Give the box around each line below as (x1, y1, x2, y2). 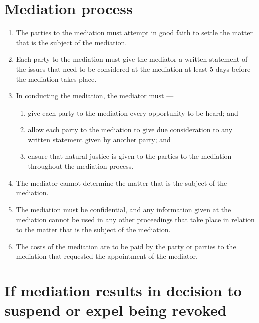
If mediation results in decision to (4, 280, 242, 300)
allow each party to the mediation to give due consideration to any (28, 124, 233, 135)
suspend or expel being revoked (4, 300, 227, 320)
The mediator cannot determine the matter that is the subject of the (16, 177, 227, 188)
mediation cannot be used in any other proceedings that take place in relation (16, 214, 255, 225)
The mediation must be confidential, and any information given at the (16, 204, 231, 214)
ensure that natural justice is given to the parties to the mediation (28, 151, 232, 161)
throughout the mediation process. (28, 161, 134, 171)
